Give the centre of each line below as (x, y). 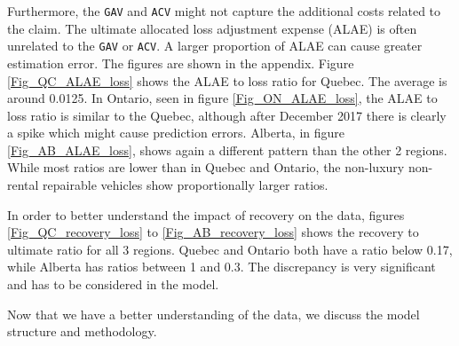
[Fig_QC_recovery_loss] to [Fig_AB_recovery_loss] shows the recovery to (213, 232)
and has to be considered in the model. (113, 284)
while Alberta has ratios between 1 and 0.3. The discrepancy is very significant (222, 267)
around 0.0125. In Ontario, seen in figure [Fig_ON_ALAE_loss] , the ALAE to (222, 98)
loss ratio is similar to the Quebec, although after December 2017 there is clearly (227, 115)
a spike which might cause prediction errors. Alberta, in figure (176, 133)
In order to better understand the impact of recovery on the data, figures (206, 214)
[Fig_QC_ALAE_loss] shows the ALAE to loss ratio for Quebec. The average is (227, 80)
